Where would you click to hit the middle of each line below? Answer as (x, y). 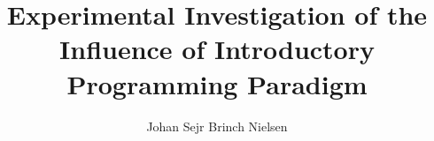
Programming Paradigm (217, 83)
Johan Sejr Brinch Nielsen (217, 126)
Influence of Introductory (217, 49)
